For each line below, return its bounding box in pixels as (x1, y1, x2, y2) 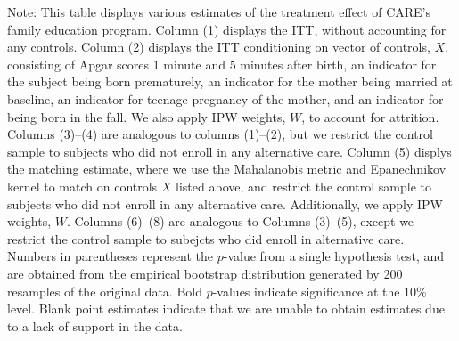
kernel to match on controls (7, 176, 158, 195)
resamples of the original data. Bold (7, 281, 202, 300)
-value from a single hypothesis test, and (223, 247, 445, 265)
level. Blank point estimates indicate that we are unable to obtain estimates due (7, 299, 445, 318)
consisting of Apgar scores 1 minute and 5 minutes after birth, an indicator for (7, 54, 437, 73)
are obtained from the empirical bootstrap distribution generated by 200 (7, 264, 403, 282)
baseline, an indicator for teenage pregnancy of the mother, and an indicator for (7, 89, 444, 108)
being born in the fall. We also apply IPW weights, (7, 107, 286, 126)
